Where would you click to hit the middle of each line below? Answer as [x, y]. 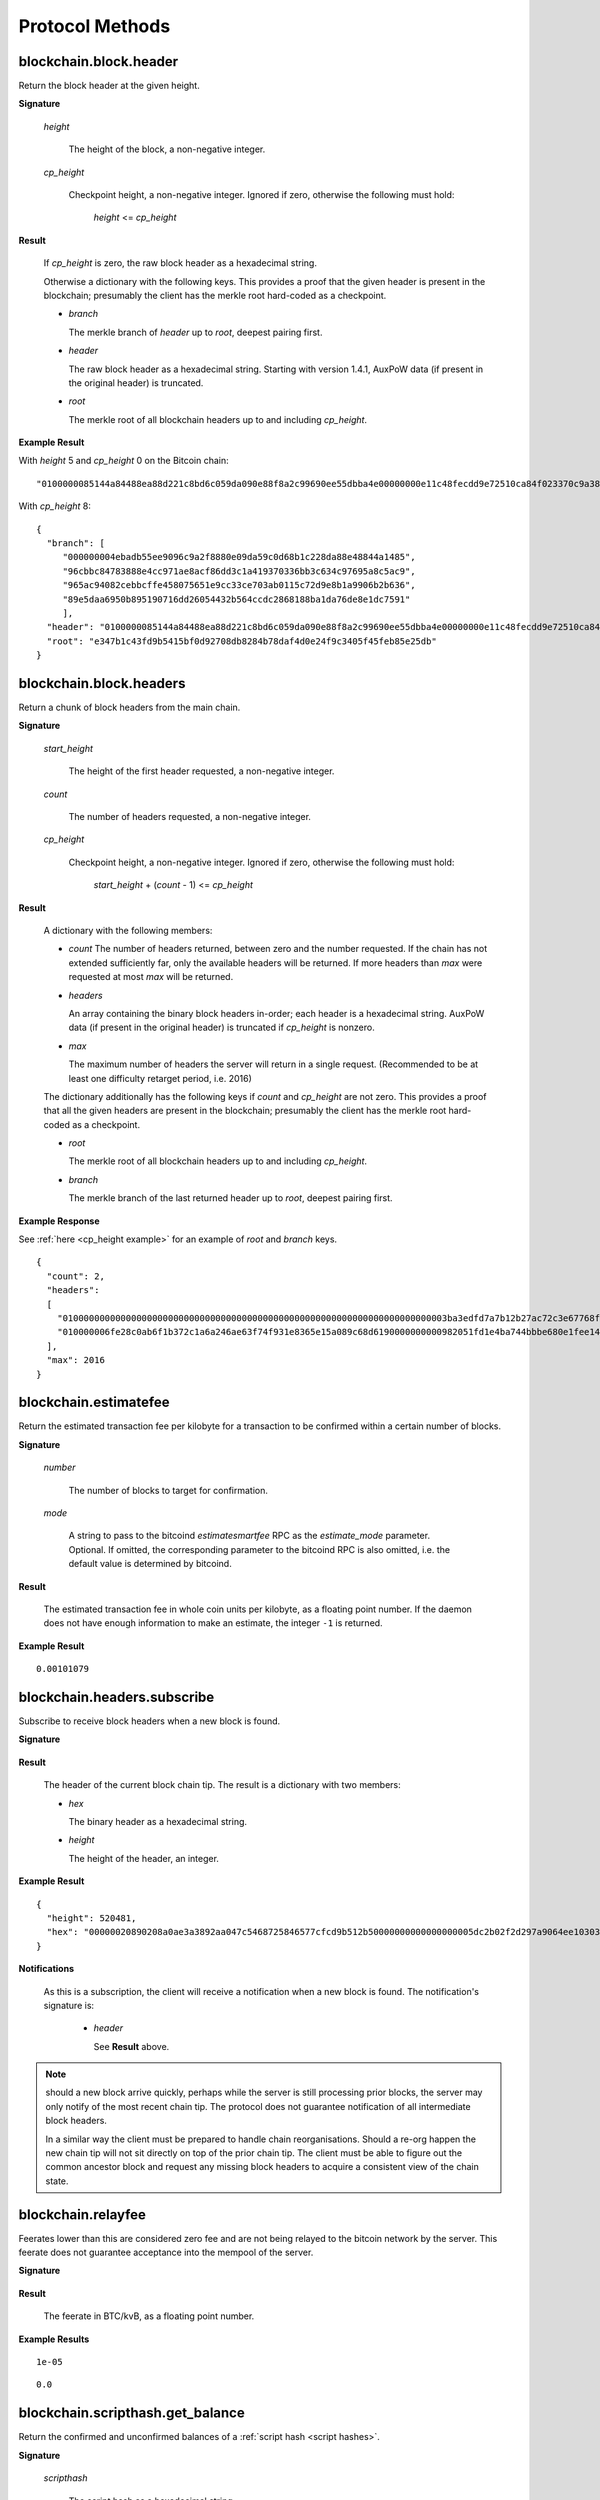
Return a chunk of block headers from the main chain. [129, 707]
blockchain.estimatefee [94, 1402]
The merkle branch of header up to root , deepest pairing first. [195, 332]
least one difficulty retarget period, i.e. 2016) [160, 1078]
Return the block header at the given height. [109, 86]
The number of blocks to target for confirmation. [168, 1490]
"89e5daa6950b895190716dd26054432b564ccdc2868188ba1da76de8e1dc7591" [236, 599]
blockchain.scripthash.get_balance [131, 2413]
